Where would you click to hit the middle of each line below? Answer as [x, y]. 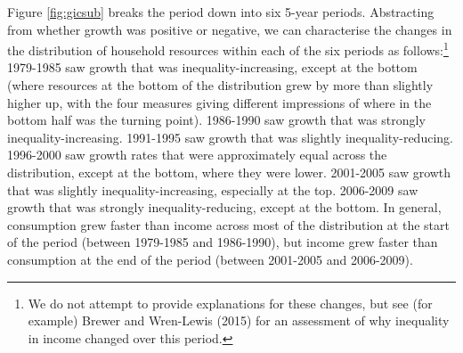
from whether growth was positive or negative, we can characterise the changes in [230, 29]
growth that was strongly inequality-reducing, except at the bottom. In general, [224, 207]
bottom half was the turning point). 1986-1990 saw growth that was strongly [216, 120]
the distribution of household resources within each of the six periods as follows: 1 [228, 49]
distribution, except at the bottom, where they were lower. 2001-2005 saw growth [229, 172]
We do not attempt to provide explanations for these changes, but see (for [230, 303]
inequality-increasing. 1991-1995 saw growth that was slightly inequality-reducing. [230, 137]
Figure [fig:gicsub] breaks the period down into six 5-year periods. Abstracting [221, 12]
